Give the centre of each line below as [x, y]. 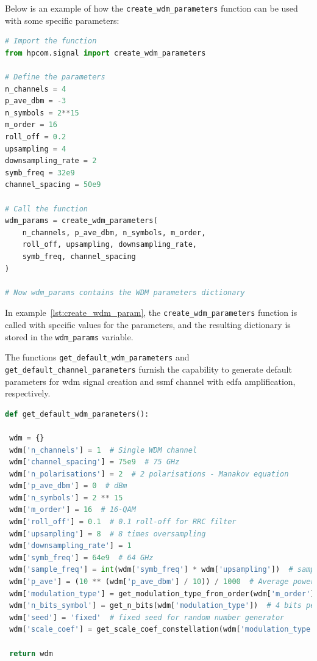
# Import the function [51, 41]
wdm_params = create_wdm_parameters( [81, 221]
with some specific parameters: [62, 20]
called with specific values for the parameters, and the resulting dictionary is [148, 324]
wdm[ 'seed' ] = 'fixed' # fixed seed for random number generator [147, 617]
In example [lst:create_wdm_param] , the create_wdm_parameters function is [151, 312]
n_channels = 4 [36, 89]
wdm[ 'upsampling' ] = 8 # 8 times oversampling [108, 534]
